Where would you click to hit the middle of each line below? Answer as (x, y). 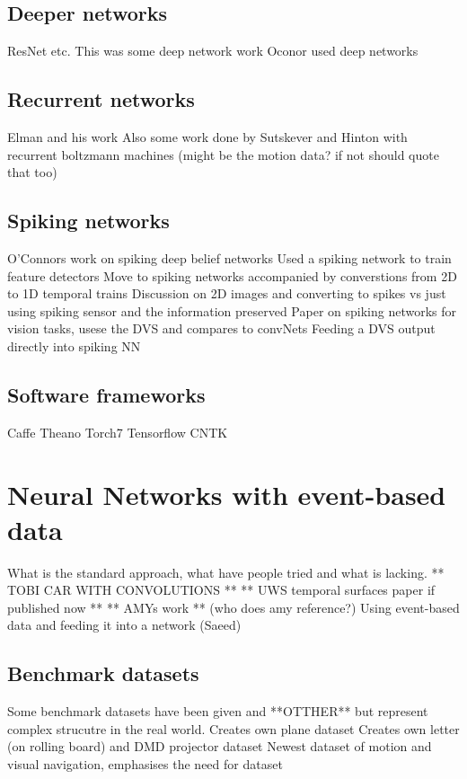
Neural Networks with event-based (227, 494)
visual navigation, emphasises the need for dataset (145, 764)
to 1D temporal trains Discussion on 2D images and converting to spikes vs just (227, 293)
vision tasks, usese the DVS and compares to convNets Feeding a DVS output (221, 328)
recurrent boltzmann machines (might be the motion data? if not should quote (223, 154)
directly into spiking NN (74, 345)
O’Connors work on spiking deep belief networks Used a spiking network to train (229, 257)
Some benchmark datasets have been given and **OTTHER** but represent (218, 711)
